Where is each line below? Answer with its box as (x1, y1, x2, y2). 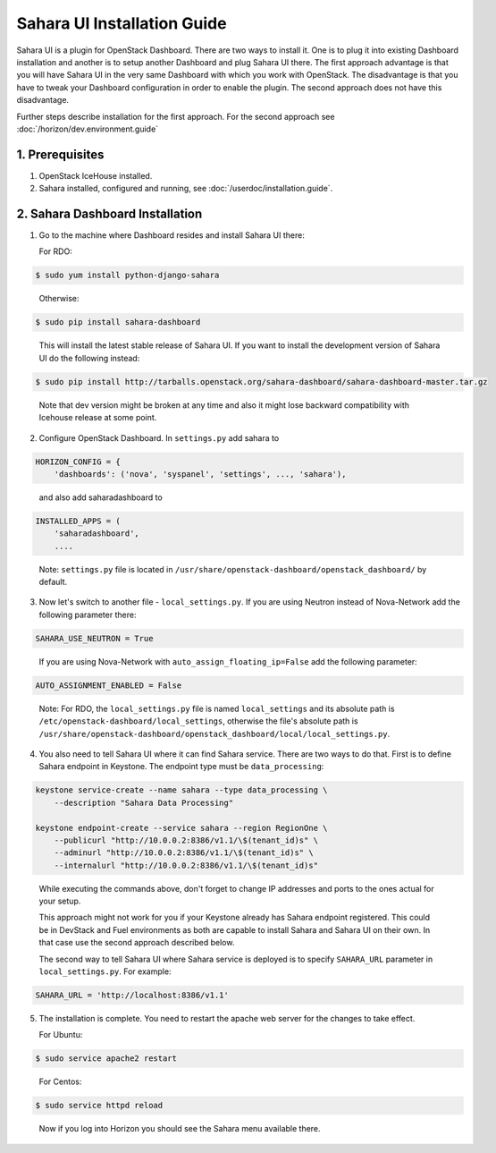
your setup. (38, 895, 81, 907)
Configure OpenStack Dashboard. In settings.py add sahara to (38, 432, 280, 443)
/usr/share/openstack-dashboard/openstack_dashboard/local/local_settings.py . (38, 728, 391, 739)
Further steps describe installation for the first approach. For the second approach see (16, 111, 335, 122)
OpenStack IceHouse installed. (38, 170, 153, 181)
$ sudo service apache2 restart (35, 1054, 178, 1064)
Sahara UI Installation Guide (16, 13, 227, 33)
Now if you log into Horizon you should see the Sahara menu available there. (38, 1123, 321, 1134)
